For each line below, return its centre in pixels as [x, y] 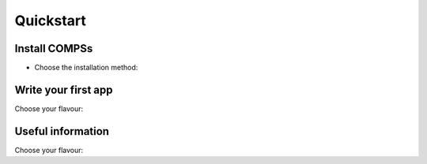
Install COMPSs [54, 48]
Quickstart [51, 20]
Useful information [62, 131]
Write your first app [64, 89]
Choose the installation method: [86, 68]
